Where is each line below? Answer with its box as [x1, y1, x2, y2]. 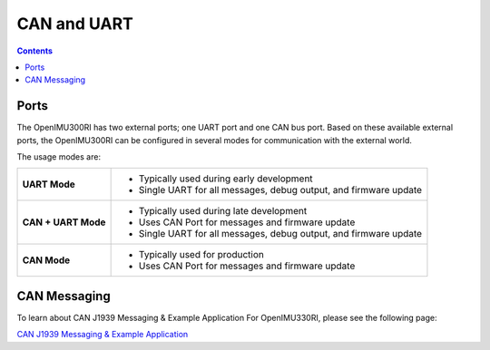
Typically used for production [138, 248, 265, 261]
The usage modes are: [16, 151, 102, 162]
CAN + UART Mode [22, 216, 106, 228]
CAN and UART [16, 14, 133, 34]
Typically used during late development [138, 205, 308, 218]
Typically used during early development [138, 172, 313, 185]
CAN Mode [22, 254, 71, 267]
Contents [16, 45, 54, 56]
